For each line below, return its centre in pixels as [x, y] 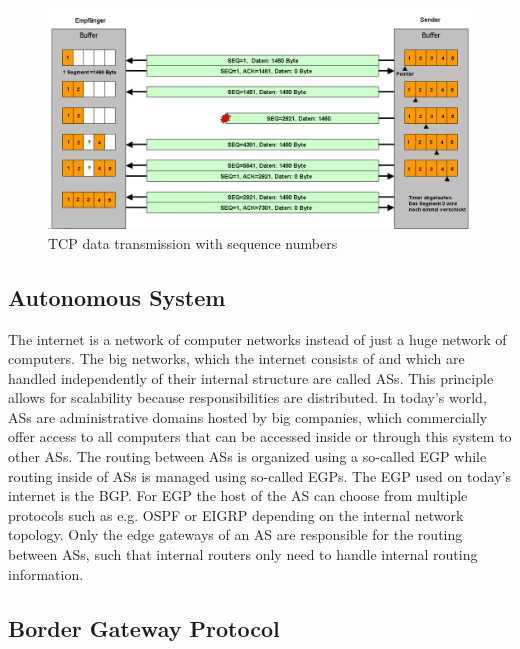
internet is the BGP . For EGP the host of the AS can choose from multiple [238, 495]
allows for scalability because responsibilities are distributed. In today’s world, [247, 397]
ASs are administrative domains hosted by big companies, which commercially [248, 416]
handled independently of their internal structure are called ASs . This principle [251, 377]
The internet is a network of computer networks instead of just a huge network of [257, 338]
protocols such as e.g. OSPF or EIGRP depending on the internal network [236, 514]
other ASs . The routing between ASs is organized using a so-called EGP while [247, 456]
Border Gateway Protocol [144, 627]
